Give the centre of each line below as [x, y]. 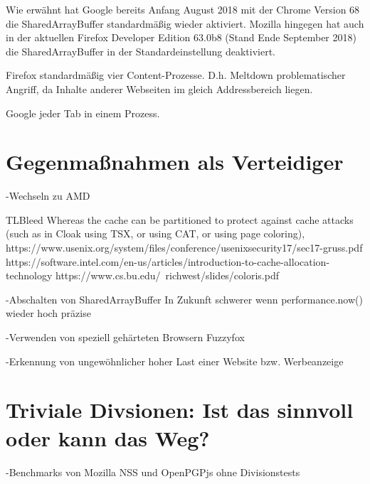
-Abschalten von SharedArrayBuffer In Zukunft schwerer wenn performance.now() [184, 299]
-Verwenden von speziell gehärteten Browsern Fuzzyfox [125, 337]
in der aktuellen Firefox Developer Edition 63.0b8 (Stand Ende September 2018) [181, 37]
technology [29, 275]
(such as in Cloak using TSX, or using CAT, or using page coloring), [155, 233]
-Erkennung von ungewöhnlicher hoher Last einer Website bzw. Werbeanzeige [175, 361]
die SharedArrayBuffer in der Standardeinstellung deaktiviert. [141, 51]
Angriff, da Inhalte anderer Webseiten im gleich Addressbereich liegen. [159, 88]
